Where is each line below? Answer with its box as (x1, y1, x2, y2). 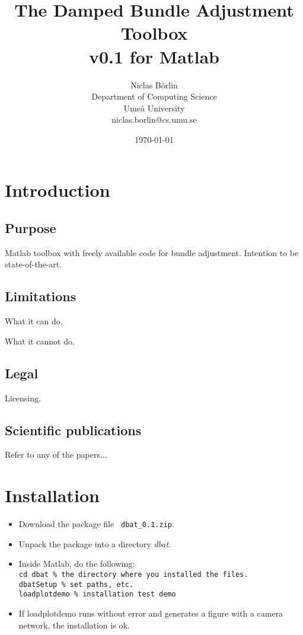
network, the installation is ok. (18, 618, 130, 631)
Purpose (5, 219, 56, 237)
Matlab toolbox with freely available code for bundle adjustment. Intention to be (5, 246, 299, 259)
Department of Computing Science (91, 90, 217, 103)
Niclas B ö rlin (130, 78, 178, 91)
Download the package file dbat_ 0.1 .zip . (18, 518, 174, 530)
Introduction (5, 178, 110, 202)
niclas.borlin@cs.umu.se (111, 113, 197, 126)
